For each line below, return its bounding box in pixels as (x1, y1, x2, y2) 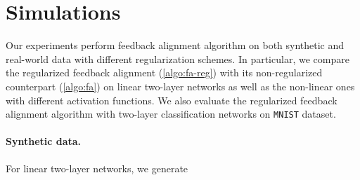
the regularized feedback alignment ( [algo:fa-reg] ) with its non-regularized (6, 65, 323, 80)
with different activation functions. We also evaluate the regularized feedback (6, 92, 337, 107)
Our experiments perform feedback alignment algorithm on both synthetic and (6, 38, 345, 53)
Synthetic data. (6, 134, 82, 148)
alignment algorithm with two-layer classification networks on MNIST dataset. (6, 106, 336, 121)
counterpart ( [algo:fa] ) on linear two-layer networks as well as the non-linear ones (6, 78, 355, 93)
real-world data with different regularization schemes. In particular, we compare (6, 51, 349, 66)
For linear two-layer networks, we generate (6, 160, 188, 175)
